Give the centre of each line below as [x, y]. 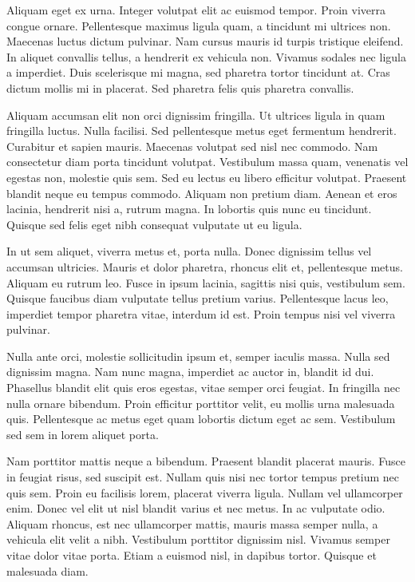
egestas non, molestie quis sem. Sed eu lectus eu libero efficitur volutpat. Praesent [207, 177]
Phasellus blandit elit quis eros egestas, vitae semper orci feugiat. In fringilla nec [204, 388]
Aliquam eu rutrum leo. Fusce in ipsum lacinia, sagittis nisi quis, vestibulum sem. [206, 282]
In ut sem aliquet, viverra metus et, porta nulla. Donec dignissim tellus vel [189, 251]
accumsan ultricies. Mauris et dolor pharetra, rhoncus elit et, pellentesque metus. [205, 266]
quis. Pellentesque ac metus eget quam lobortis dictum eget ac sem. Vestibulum [201, 419]
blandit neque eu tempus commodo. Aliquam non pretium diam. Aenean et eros [202, 193]
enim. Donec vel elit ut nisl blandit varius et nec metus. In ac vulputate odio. [196, 508]
